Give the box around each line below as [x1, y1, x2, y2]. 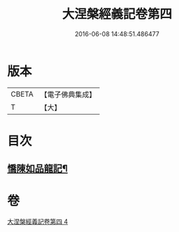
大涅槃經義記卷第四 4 [7, 217, 68, 226]
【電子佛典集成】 [40, 90, 96, 99]
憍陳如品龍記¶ [7, 163, 68, 174]
